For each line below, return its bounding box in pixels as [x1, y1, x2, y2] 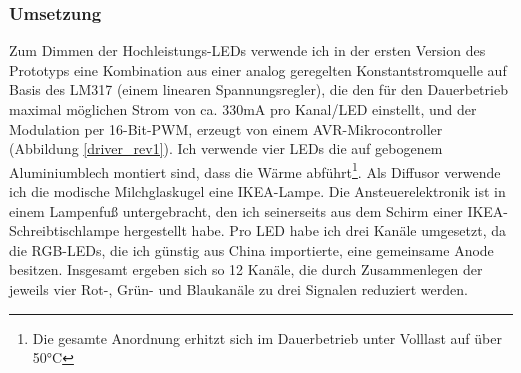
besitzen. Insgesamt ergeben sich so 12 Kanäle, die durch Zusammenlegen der [9, 259, 483, 280]
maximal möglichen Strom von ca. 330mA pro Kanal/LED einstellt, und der [9, 99, 477, 119]
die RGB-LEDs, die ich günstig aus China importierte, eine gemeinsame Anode [9, 239, 494, 260]
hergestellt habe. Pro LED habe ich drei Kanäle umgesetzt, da [123, 220, 506, 241]
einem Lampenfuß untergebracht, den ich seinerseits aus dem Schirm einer [9, 200, 463, 221]
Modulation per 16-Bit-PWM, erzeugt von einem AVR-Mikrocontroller [9, 118, 443, 139]
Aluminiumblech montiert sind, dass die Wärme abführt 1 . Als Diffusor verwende [9, 158, 501, 182]
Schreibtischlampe [9, 220, 120, 241]
